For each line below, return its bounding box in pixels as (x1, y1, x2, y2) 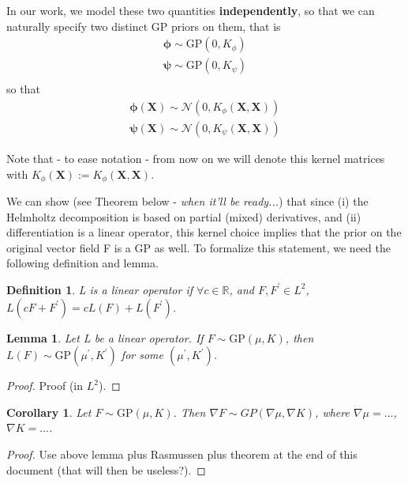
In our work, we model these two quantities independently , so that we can (6, 2, 375, 18)
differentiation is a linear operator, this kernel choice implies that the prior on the (6, 224, 402, 240)
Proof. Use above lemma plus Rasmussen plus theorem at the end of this (6, 445, 357, 462)
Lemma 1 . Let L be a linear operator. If (6, 329, 204, 346)
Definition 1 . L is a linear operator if (6, 281, 193, 297)
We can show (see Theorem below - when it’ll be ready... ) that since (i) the (6, 192, 369, 209)
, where (315, 403, 350, 420)
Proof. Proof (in (6, 377, 84, 394)
